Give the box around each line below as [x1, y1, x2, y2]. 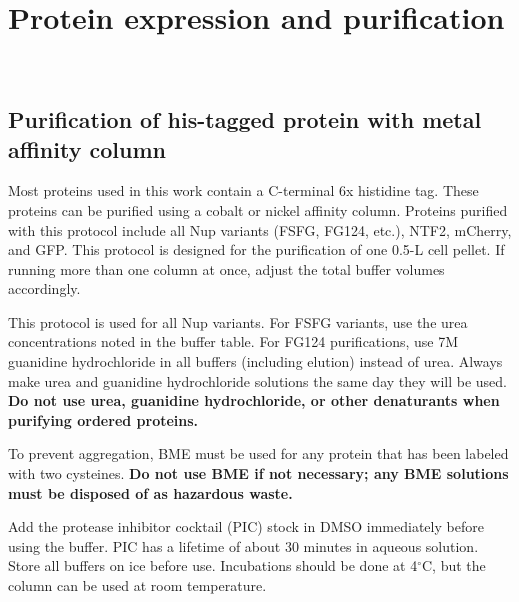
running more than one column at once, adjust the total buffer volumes [8, 258, 445, 279]
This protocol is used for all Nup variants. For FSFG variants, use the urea [8, 311, 468, 332]
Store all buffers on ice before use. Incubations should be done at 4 [8, 555, 418, 576]
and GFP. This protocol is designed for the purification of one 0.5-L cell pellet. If [8, 239, 505, 260]
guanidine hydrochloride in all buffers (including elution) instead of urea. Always [8, 351, 503, 372]
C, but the [421, 555, 486, 576]
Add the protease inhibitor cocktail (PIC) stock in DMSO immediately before [8, 516, 484, 537]
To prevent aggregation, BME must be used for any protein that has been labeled [8, 443, 509, 464]
